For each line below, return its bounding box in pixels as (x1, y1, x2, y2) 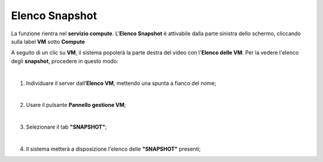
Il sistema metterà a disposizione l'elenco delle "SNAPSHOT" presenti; (26, 145, 201, 152)
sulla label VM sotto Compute (11, 38, 85, 45)
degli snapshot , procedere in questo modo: (11, 57, 119, 65)
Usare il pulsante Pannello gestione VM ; (26, 102, 126, 109)
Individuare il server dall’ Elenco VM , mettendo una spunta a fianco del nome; (26, 80, 217, 87)
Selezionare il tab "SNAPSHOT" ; (26, 123, 107, 131)
